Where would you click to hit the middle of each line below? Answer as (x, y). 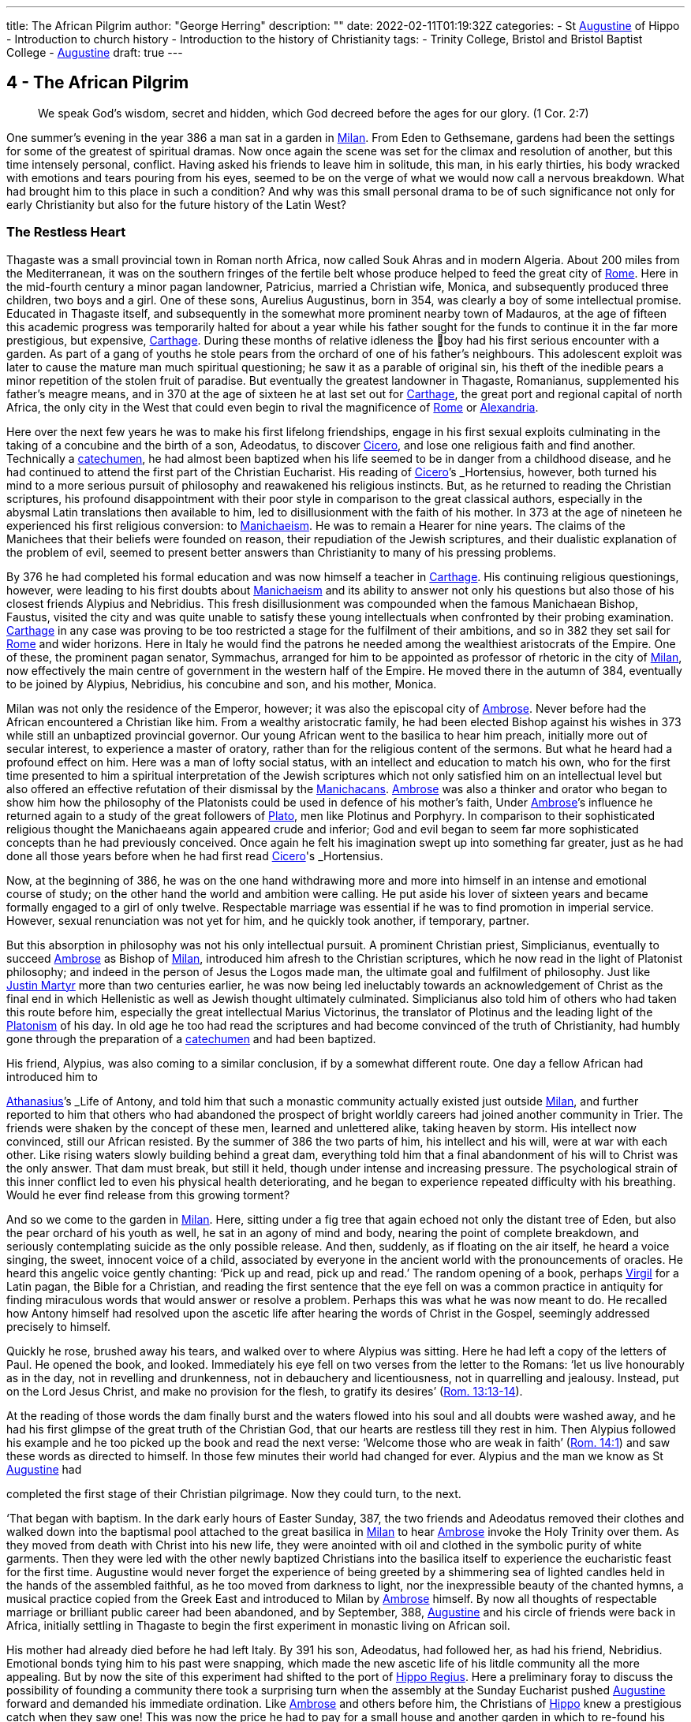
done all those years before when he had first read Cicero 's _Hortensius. (195, 855)
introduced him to (52, 1076)
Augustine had (44, 1469)
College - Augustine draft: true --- (95, 52)
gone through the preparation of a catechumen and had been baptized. (191, 1038)
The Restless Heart (66, 232)
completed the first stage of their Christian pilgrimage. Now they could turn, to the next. (234, 1493)
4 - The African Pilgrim (98, 83)
